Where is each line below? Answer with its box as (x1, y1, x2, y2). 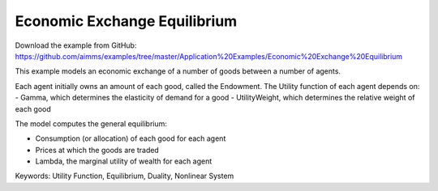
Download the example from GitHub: (15, 40, 137, 50)
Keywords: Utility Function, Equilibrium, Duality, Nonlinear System (15, 171, 234, 181)
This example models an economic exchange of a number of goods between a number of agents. (15, 66, 341, 76)
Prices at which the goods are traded (35, 145, 160, 155)
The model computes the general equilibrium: (15, 118, 168, 129)
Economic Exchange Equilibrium (15, 12, 238, 30)
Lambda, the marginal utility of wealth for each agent (35, 156, 213, 166)
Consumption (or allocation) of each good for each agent (35, 134, 226, 143)
